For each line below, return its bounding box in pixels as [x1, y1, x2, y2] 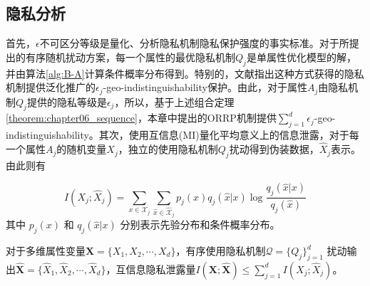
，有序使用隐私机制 [175, 243, 266, 258]
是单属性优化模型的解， [246, 49, 356, 64]
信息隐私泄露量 [125, 261, 196, 276]
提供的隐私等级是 [26, 94, 107, 109]
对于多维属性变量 [6, 243, 86, 258]
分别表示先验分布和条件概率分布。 [120, 217, 280, 232]
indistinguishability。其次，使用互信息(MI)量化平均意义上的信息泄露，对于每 [6, 127, 359, 142]
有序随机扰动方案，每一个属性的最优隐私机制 [25, 49, 235, 64]
